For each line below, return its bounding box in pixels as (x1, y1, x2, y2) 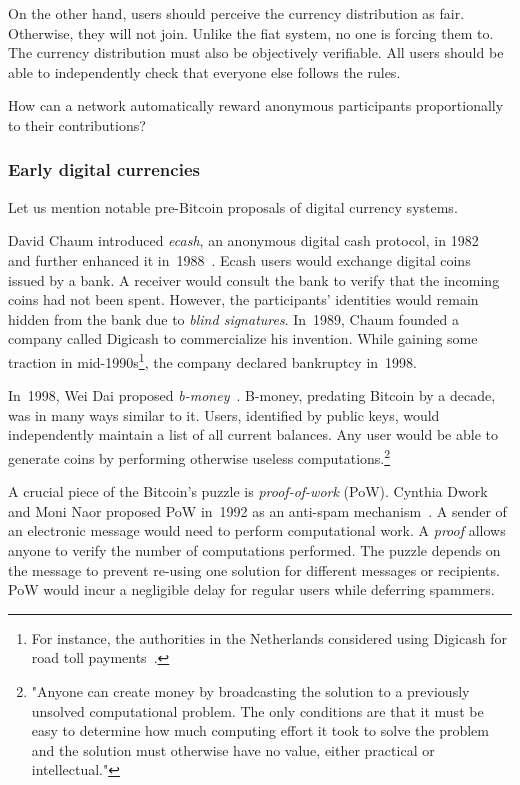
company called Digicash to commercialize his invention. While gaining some (8, 328, 478, 349)
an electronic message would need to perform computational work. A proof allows (8, 520, 506, 541)
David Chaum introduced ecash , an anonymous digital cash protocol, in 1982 (8, 230, 479, 251)
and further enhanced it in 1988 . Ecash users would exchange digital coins (8, 249, 471, 270)
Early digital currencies (8, 157, 200, 182)
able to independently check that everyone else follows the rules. (8, 61, 401, 82)
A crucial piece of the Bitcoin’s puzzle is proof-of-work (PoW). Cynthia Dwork (8, 481, 488, 502)
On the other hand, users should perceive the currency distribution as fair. (8, 3, 465, 23)
